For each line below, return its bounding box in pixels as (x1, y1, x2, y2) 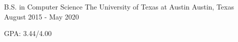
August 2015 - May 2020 (4, 11, 79, 21)
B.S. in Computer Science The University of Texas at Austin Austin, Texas (4, 1, 234, 11)
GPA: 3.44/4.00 (4, 28, 52, 38)
